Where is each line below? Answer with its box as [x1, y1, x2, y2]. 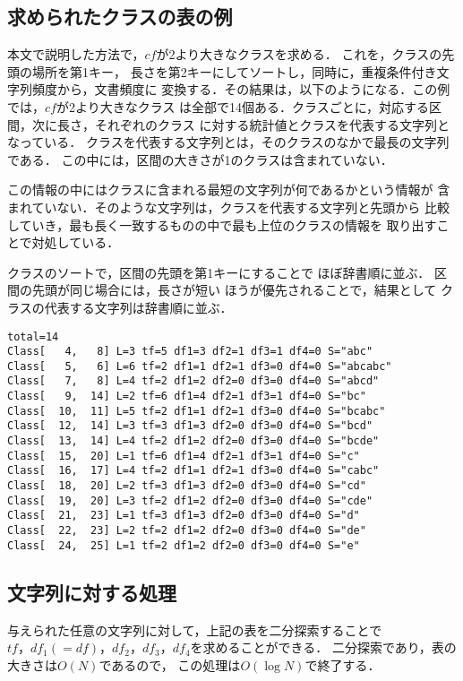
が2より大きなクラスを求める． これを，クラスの [156, 45, 442, 64]
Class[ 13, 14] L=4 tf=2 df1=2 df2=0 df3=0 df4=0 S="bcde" [7, 435, 380, 448]
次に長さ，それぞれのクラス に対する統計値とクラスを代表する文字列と [31, 115, 450, 134]
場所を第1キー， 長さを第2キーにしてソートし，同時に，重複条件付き [31, 62, 437, 81]
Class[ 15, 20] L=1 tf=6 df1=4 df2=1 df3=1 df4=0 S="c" [7, 449, 360, 462]
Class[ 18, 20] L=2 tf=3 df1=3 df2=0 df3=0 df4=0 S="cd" [7, 479, 366, 493]
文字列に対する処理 [7, 578, 176, 606]
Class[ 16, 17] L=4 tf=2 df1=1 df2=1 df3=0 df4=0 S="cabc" [7, 464, 380, 478]
